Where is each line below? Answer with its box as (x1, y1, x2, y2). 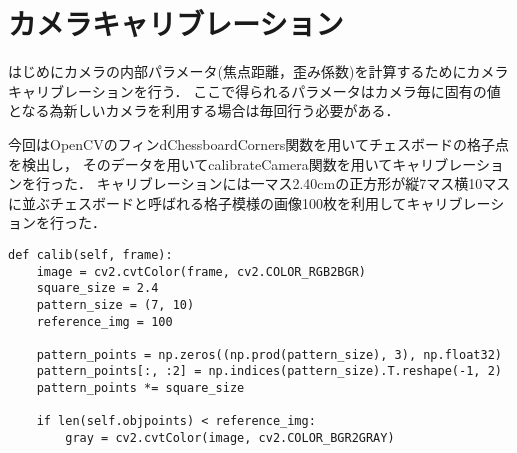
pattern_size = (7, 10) (36, 297, 195, 312)
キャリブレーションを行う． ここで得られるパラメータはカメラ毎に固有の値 (8, 80, 501, 101)
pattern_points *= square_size (36, 381, 245, 396)
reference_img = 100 (36, 314, 173, 329)
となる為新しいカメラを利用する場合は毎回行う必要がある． (8, 100, 400, 121)
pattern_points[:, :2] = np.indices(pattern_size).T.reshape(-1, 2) (36, 364, 502, 379)
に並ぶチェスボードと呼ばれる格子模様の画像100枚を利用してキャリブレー (8, 192, 491, 213)
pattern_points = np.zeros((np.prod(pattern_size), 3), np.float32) (36, 347, 502, 362)
